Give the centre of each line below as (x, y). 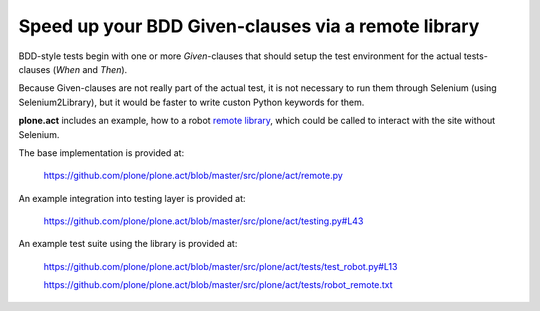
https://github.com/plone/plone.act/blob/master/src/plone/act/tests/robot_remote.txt (218, 285)
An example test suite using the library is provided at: (128, 244)
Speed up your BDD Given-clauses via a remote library (249, 26)
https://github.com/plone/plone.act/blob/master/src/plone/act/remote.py (193, 176)
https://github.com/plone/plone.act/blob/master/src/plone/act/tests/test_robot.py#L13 (220, 266)
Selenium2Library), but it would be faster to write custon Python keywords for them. (191, 102)
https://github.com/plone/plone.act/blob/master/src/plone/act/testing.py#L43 (203, 221)
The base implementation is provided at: (101, 152)
